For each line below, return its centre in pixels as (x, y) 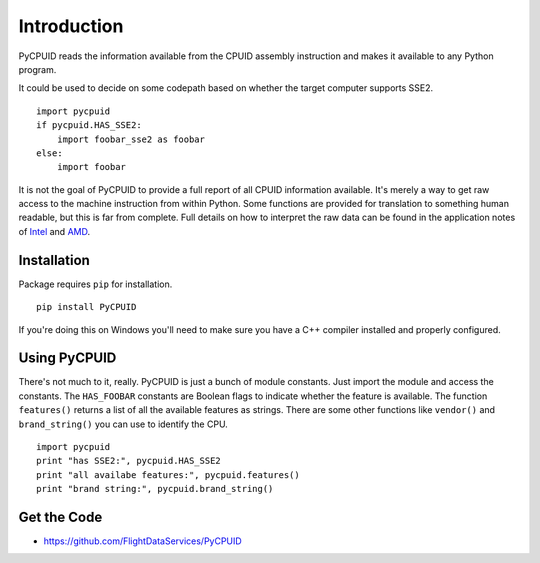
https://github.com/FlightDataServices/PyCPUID (142, 541)
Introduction (71, 26)
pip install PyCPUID (86, 307)
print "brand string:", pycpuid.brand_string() (155, 489)
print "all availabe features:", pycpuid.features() (168, 474)
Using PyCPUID (67, 358)
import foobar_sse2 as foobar (130, 139)
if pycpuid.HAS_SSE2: (89, 125)
